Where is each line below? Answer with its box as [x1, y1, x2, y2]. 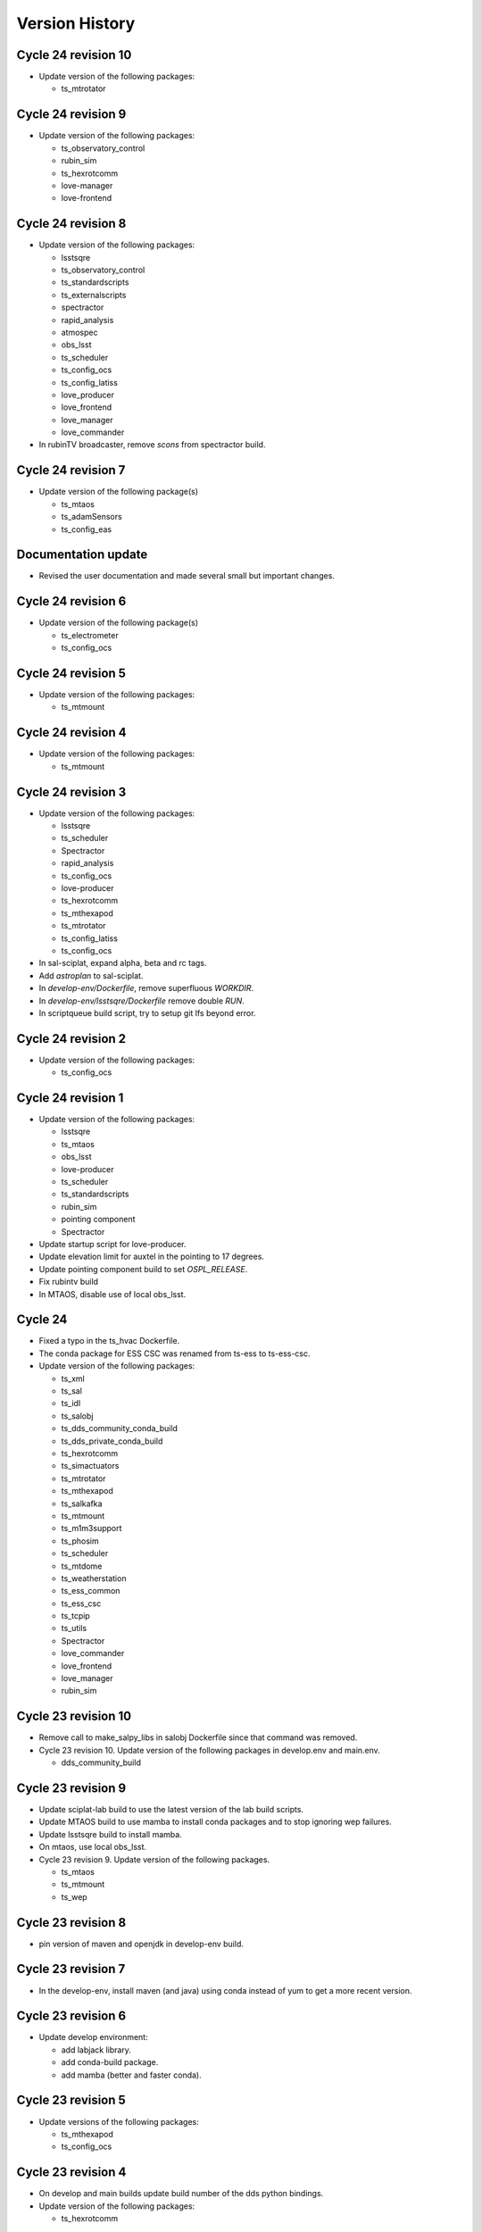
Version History [16, 13, 136, 33]
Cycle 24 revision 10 [16, 47, 132, 62]
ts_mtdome [61, 1561, 103, 1571]
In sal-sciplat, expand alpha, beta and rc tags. [38, 958, 207, 969]
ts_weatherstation [61, 1572, 127, 1584]
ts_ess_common [61, 1586, 120, 1596]
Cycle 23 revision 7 [16, 1961, 126, 1977]
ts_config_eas [61, 523, 112, 535]
